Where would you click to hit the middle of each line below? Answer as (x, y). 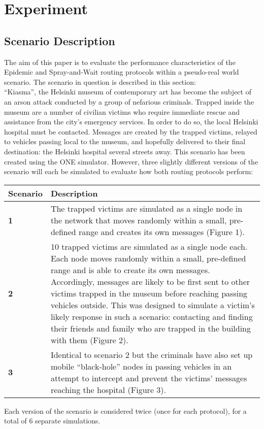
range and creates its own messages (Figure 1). (162, 232)
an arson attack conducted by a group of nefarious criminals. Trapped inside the (129, 101)
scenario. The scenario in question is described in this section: (100, 81)
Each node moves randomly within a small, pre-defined (148, 258)
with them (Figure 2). (89, 340)
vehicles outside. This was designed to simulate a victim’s (153, 305)
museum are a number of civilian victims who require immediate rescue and (122, 111)
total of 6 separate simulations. (52, 421)
